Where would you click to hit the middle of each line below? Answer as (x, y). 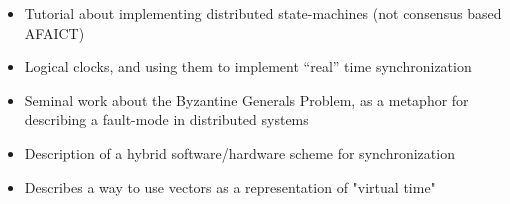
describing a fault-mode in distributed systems (166, 119)
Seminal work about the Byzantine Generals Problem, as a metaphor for (246, 99)
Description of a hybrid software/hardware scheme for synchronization (239, 152)
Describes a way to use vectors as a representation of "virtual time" (230, 186)
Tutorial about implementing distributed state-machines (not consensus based (263, 13)
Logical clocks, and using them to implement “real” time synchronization (248, 66)
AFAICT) (54, 32)
